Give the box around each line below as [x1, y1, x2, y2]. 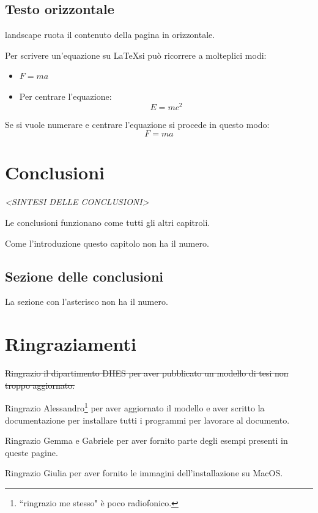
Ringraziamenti [5, 331, 136, 356]
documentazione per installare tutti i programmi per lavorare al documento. [5, 413, 290, 426]
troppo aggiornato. [5, 378, 75, 391]
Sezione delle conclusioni [5, 266, 164, 285]
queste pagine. [5, 446, 58, 459]
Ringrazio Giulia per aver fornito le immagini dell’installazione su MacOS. [5, 466, 283, 479]
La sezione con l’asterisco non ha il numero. [5, 295, 168, 308]
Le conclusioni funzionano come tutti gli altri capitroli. [5, 215, 210, 228]
